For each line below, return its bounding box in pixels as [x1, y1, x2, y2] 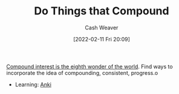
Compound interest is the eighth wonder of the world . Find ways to [6, 63, 174, 70]
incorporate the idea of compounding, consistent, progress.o [6, 69, 158, 76]
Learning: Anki [15, 81, 51, 88]
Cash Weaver [85, 24, 119, 31]
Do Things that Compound [34, 4, 169, 18]
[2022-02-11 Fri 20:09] [73, 35, 130, 43]
